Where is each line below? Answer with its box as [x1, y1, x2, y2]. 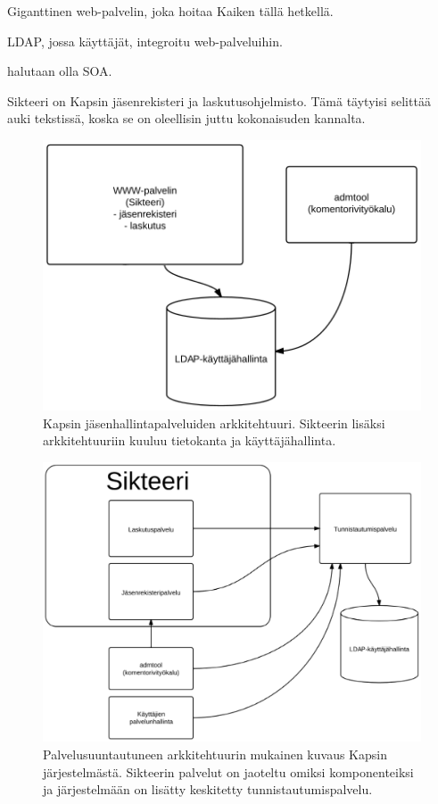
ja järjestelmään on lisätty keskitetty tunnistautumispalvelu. [43, 780, 373, 799]
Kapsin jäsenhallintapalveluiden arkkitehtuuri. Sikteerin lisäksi [43, 413, 385, 432]
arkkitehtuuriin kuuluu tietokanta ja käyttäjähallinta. [43, 431, 336, 450]
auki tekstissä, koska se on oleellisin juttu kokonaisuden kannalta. [7, 109, 366, 128]
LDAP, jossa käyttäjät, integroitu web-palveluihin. [7, 31, 283, 50]
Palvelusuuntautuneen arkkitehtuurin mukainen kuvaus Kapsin [43, 744, 387, 763]
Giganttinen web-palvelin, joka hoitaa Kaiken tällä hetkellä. [7, 2, 334, 20]
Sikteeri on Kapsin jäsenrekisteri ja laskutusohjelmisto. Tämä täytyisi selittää [7, 91, 431, 110]
